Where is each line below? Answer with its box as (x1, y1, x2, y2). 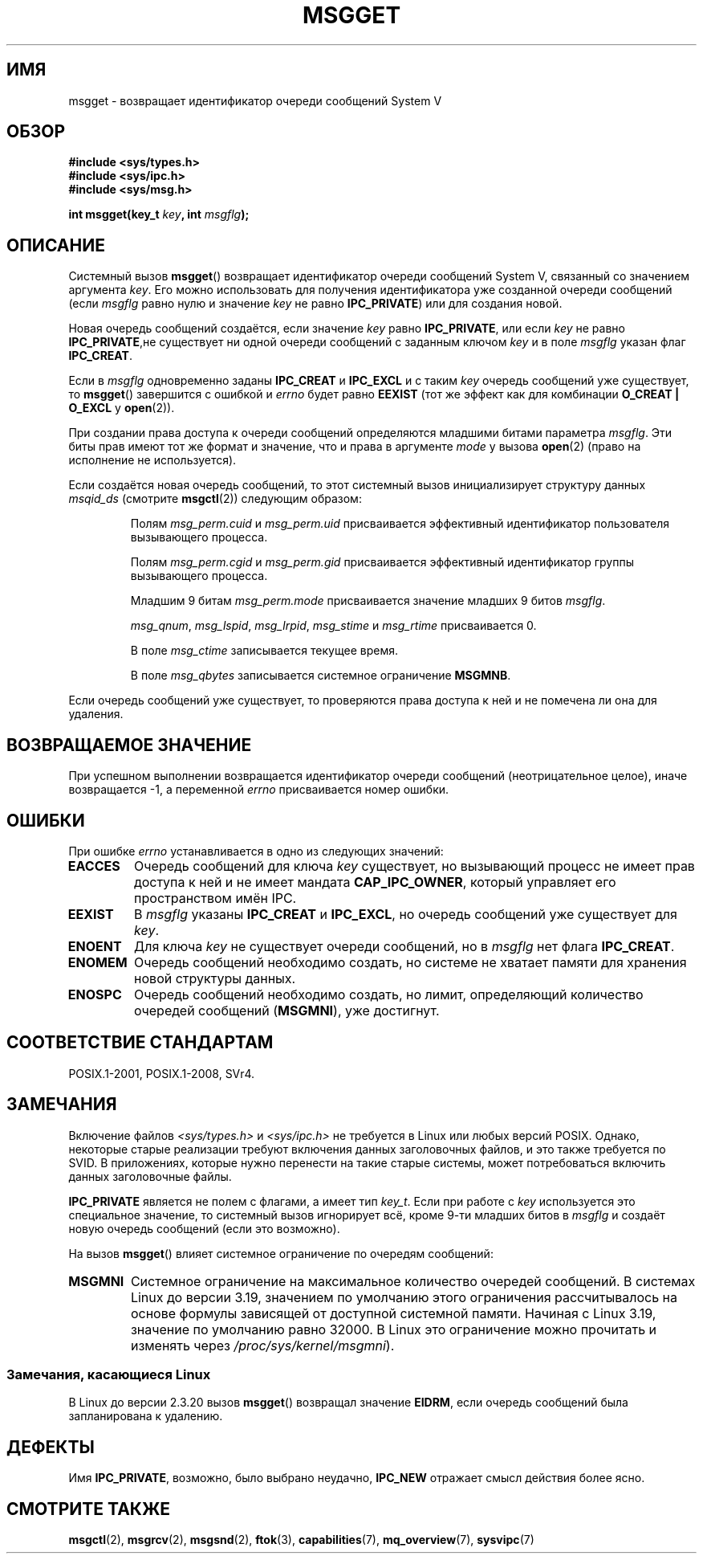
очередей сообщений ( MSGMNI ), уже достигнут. (134, 1002, 440, 1019)
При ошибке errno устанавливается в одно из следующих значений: (68, 843, 444, 858)
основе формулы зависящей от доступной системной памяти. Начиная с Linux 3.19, (130, 1305, 656, 1321)
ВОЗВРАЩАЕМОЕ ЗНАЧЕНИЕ (6, 734, 252, 755)
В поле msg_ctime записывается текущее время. (130, 643, 398, 658)
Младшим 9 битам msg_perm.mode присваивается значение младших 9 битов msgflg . (130, 594, 606, 608)
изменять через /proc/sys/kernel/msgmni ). (130, 1337, 395, 1354)
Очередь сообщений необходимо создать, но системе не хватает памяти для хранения (134, 954, 687, 970)
